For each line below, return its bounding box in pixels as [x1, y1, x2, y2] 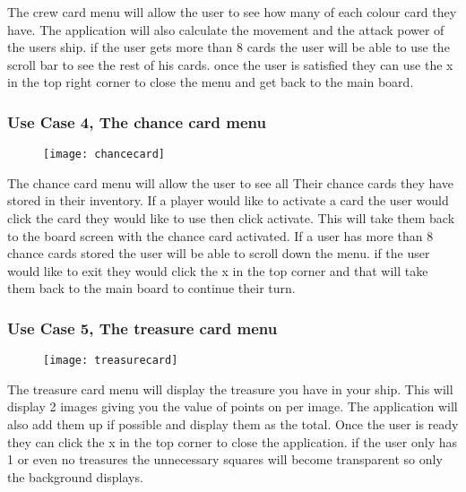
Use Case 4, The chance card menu [7, 110, 266, 133]
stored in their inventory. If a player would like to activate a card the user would [7, 191, 449, 210]
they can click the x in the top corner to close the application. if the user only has [7, 432, 457, 451]
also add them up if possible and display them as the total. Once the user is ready [7, 415, 459, 434]
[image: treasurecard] [43, 354, 178, 367]
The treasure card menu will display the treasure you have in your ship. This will [7, 379, 453, 398]
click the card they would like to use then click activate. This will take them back [7, 209, 455, 228]
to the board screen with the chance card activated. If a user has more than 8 [7, 226, 434, 245]
